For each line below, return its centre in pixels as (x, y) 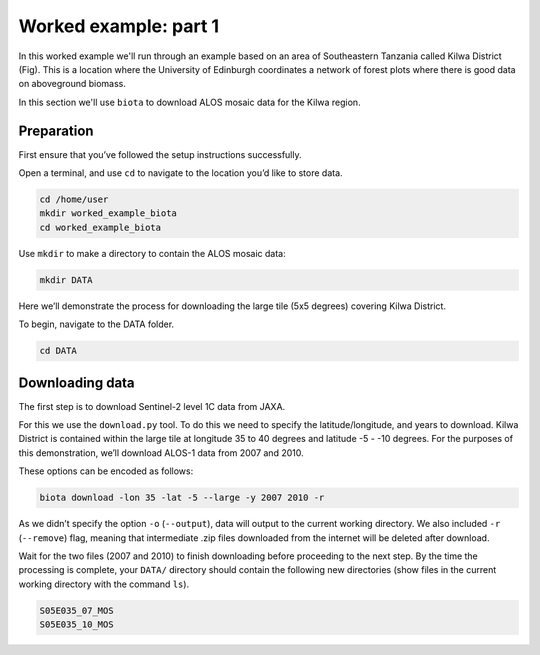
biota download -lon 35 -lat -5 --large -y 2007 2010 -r (182, 498)
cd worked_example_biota (100, 227)
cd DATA (58, 351)
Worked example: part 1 (119, 26)
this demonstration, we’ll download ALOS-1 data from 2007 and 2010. (161, 452)
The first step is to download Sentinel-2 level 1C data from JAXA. (152, 406)
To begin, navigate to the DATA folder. (96, 324)
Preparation (56, 130)
